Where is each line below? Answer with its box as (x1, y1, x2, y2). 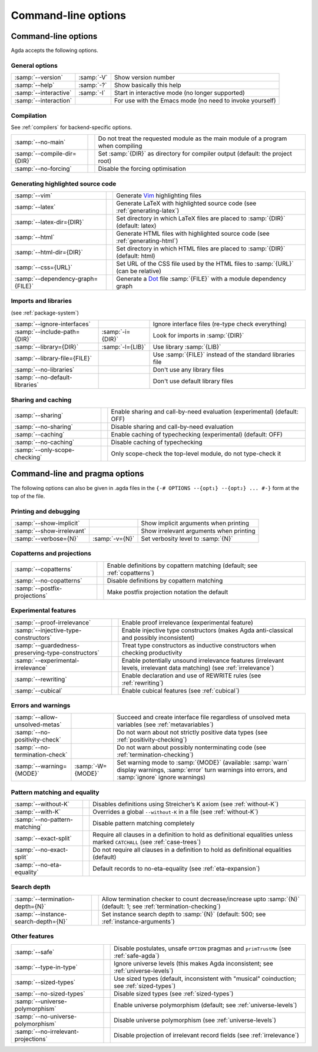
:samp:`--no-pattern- (14, 816, 74, 824)
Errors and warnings (11, 701, 71, 709)
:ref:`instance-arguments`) (101, 917, 175, 925)
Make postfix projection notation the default (107, 588, 228, 596)
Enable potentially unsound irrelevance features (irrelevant (121, 656, 284, 664)
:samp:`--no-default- (14, 373, 73, 382)
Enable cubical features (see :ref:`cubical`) (121, 686, 240, 694)
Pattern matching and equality (11, 788, 100, 796)
